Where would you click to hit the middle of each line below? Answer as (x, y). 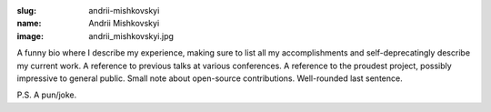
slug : (26, 10)
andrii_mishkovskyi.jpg (131, 36)
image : (30, 36)
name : (29, 24)
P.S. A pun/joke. (47, 95)
